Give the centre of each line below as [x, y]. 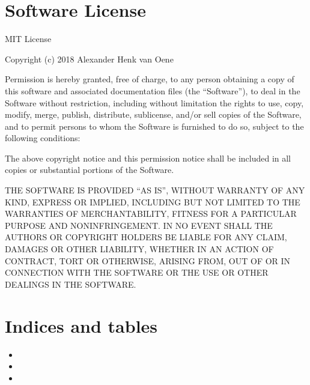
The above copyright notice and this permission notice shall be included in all [148, 158]
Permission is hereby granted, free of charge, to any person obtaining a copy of [150, 79]
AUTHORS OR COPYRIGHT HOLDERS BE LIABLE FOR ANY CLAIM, [146, 237]
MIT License [28, 39]
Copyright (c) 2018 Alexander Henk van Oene [89, 59]
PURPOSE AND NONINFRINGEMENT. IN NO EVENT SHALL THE [139, 225]
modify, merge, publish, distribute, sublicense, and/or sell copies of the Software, [153, 114]
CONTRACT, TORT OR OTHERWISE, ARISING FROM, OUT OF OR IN [148, 260]
